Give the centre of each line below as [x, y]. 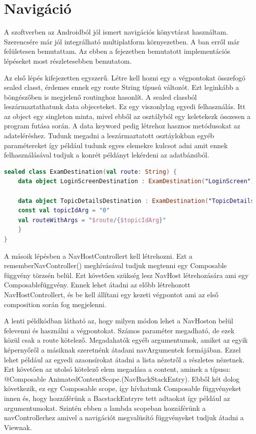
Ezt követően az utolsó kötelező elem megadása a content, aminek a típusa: [117, 369]
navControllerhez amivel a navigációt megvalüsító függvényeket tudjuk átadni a [124, 417]
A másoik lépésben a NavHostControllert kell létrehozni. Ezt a [98, 256]
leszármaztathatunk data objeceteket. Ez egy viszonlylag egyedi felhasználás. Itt [125, 106]
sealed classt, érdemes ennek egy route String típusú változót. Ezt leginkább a [122, 87]
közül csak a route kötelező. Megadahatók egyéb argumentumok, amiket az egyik [126, 340]
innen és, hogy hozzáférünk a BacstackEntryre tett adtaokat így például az [117, 398]
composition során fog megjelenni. [55, 304]
